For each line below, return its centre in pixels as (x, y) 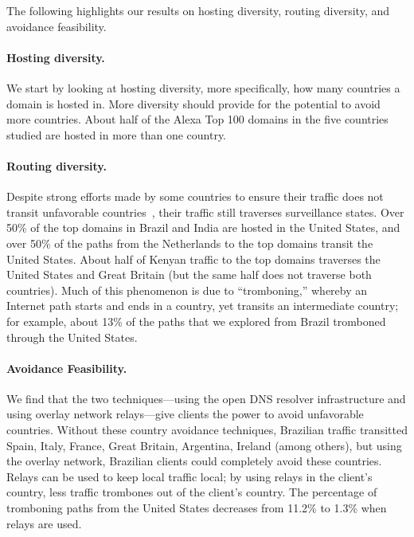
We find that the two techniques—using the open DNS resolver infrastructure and (206, 398)
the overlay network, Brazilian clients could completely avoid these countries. (194, 461)
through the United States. (72, 337)
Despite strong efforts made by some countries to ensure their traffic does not (195, 196)
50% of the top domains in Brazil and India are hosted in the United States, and (203, 227)
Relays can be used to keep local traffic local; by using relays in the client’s (189, 476)
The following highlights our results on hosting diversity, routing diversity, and (198, 10)
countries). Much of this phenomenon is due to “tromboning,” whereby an (187, 290)
